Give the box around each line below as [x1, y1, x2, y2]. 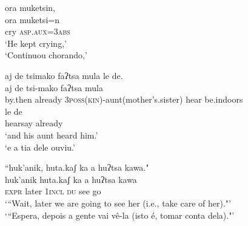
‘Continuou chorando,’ [5, 49, 87, 61]
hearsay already [5, 117, 63, 129]
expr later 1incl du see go [5, 185, 101, 197]
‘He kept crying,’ [5, 36, 67, 49]
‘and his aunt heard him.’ [5, 128, 98, 141]
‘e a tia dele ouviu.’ [5, 140, 75, 153]
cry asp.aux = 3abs [5, 25, 70, 38]
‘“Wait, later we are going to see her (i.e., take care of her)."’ [5, 196, 231, 209]
